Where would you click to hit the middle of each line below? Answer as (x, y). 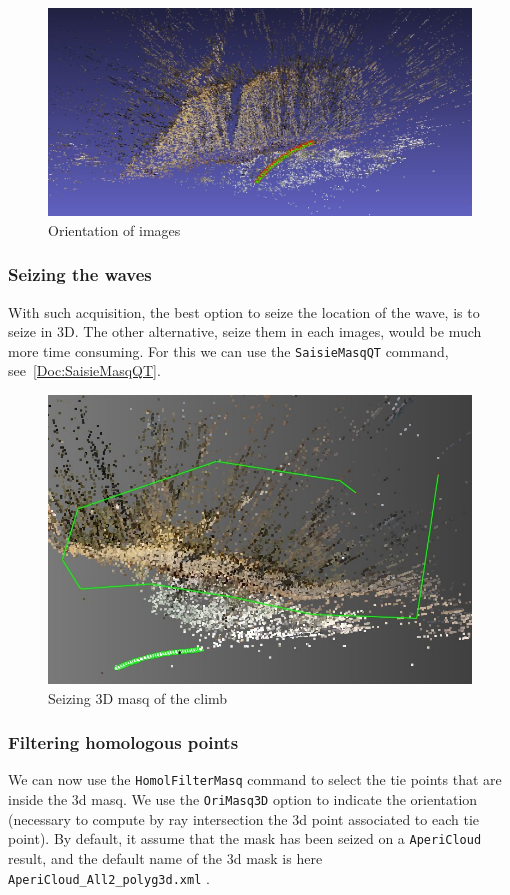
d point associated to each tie (389, 818)
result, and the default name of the (115, 858)
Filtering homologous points (123, 742)
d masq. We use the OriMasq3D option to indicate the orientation (278, 799)
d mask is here (278, 858)
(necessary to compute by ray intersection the (148, 818)
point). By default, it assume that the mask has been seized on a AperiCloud (245, 838)
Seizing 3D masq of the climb (138, 697)
